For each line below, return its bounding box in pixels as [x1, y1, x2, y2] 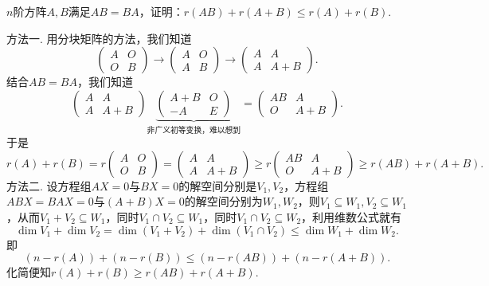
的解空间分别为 [184, 193, 263, 210]
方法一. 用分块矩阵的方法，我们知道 [6, 29, 192, 46]
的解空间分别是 [178, 177, 257, 194]
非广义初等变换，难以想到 [147, 126, 241, 135]
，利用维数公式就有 [301, 209, 402, 225]
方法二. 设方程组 [6, 177, 92, 194]
